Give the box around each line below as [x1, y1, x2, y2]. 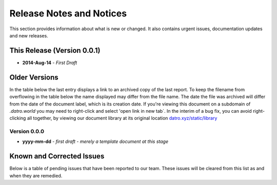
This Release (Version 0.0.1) [9, 46, 101, 55]
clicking [9, 115, 26, 121]
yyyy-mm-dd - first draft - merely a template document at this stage [22, 138, 169, 145]
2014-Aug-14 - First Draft [22, 59, 77, 66]
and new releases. [9, 32, 48, 38]
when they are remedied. [9, 172, 63, 179]
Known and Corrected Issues [9, 152, 105, 161]
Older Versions [9, 73, 58, 81]
